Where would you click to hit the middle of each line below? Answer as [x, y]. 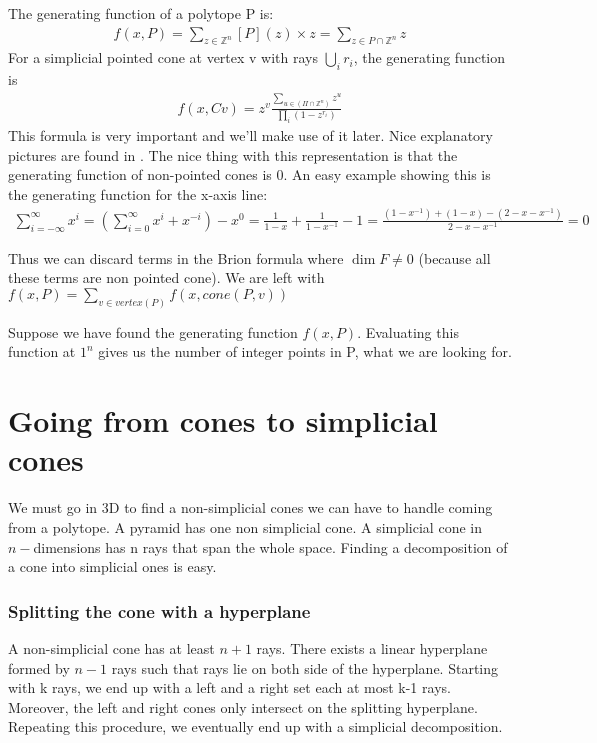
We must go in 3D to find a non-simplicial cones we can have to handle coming [250, 507]
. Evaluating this [408, 331]
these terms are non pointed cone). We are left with [166, 277]
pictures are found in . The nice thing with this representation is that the [233, 154]
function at [42, 351]
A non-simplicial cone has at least [111, 647]
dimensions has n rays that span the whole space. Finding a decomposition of [270, 546]
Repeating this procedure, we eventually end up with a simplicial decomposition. [255, 726]
